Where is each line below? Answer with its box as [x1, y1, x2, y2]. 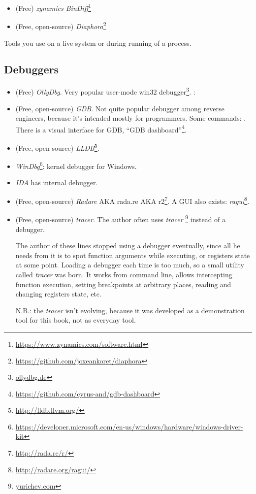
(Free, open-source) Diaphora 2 [15, 20, 106, 31]
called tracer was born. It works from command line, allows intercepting [15, 269, 232, 279]
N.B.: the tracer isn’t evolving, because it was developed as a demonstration [15, 305, 245, 315]
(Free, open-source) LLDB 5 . [15, 141, 99, 153]
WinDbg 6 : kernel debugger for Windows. [15, 160, 137, 171]
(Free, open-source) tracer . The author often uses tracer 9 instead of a [15, 213, 226, 224]
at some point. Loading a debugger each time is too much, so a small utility [15, 260, 244, 270]
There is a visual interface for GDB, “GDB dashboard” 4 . [15, 123, 187, 134]
